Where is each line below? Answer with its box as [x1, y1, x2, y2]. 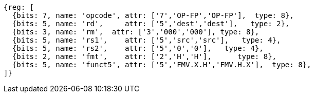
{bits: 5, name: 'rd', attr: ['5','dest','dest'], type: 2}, [12, 20, 290, 28]
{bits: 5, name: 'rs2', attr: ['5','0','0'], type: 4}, [12, 44, 264, 52]
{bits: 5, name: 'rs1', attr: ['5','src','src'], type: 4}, [12, 36, 281, 44]
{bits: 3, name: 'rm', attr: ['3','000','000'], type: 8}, [12, 28, 260, 36]
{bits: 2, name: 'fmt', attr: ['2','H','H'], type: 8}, [12, 52, 277, 61]
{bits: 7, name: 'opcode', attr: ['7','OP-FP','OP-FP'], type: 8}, [12, 11, 294, 20]
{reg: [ [4, 3, 34, 11]
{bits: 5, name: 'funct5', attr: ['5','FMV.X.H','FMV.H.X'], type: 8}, [12, 61, 311, 69]
